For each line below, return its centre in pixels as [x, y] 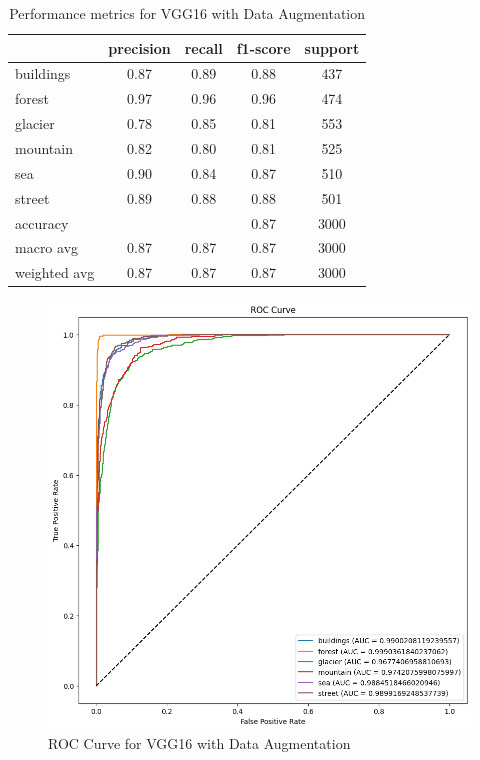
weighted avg [55, 272]
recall [203, 47]
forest [32, 98]
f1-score [263, 47]
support [332, 47]
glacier [35, 123]
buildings [43, 73]
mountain [44, 147]
